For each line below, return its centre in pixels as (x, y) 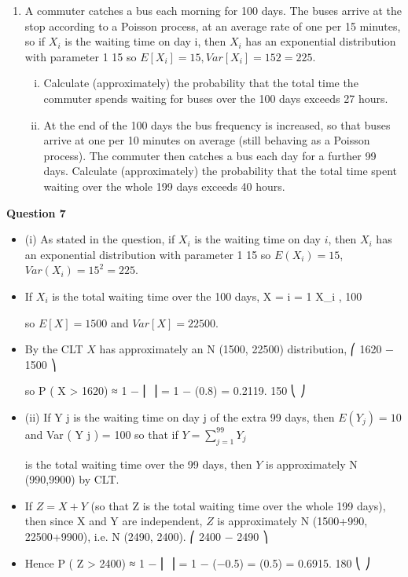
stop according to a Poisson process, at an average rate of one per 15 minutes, (213, 26)
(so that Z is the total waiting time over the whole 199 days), (238, 505)
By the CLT (54, 349)
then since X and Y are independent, (114, 521)
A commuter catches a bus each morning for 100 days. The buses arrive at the (213, 10)
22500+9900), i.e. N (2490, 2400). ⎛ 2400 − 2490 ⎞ (146, 537)
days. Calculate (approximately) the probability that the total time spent (221, 171)
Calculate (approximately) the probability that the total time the (201, 83)
